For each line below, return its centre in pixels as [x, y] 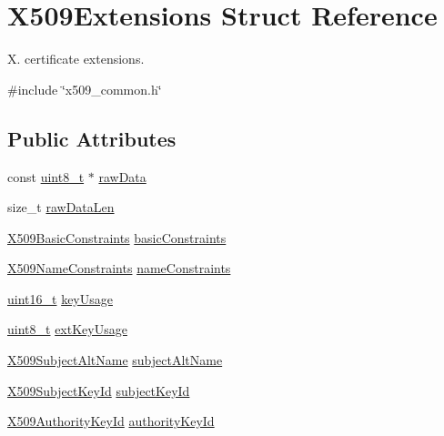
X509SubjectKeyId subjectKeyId [99, 390]
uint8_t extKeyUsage [67, 329]
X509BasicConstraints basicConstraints [117, 237]
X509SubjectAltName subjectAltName [115, 360]
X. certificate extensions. [76, 59]
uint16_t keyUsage [60, 298]
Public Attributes [92, 138]
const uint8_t [46, 176]
